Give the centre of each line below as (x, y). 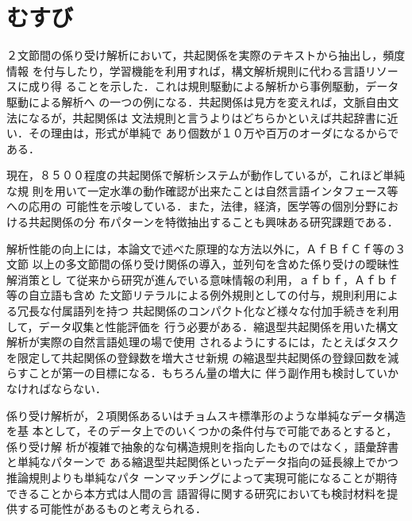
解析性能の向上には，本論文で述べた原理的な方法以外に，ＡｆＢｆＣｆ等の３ (206, 248)
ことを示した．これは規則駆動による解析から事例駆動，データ (238, 86)
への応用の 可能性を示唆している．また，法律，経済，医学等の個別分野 (191, 206)
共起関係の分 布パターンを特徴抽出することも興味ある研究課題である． (213, 222)
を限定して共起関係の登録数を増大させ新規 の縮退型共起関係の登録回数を (197, 357)
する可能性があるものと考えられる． (112, 509)
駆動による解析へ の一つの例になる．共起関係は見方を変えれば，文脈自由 (197, 101)
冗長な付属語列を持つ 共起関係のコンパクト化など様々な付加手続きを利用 (208, 311)
